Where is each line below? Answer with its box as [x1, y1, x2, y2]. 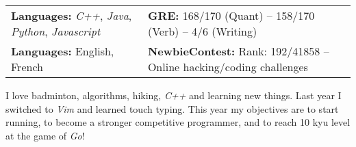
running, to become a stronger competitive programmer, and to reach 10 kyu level [5, 115, 351, 129]
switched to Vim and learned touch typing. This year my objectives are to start [5, 101, 339, 116]
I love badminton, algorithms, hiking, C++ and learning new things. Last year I [5, 88, 342, 102]
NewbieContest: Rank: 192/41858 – [147, 43, 329, 59]
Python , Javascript [11, 23, 101, 39]
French [11, 59, 43, 75]
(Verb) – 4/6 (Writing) [147, 23, 257, 39]
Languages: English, [11, 43, 114, 59]
